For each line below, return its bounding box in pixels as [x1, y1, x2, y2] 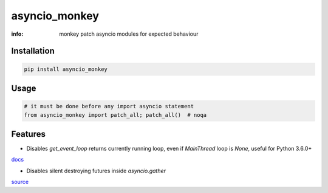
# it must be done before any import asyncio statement [24, 103, 194, 110]
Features [11, 129, 46, 139]
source [11, 178, 29, 186]
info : [11, 30, 24, 38]
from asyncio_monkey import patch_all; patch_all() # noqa [24, 111, 207, 118]
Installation [11, 46, 55, 56]
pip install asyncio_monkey [24, 65, 108, 73]
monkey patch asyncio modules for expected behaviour [59, 30, 199, 38]
